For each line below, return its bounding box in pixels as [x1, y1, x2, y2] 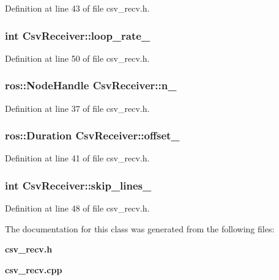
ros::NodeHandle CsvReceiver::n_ [5, 78, 177, 93]
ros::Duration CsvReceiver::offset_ [5, 128, 180, 143]
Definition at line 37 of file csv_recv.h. [5, 101, 150, 114]
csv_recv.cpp [5, 263, 62, 276]
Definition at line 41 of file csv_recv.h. [5, 152, 150, 164]
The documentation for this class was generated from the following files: [5, 222, 275, 235]
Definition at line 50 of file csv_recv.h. [5, 51, 150, 64]
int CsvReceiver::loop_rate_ [5, 28, 151, 43]
